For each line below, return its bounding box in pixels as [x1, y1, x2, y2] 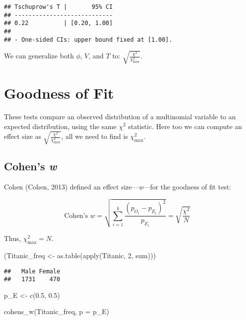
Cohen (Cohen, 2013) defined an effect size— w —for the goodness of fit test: [4, 181, 231, 191]
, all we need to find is [61, 131, 128, 141]
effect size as [4, 131, 41, 141]
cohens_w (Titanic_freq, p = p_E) [4, 306, 109, 317]
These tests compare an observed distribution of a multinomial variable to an [4, 111, 236, 121]
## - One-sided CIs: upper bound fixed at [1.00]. [4, 36, 172, 43]
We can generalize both [4, 51, 74, 61]
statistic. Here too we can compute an [128, 121, 242, 131]
